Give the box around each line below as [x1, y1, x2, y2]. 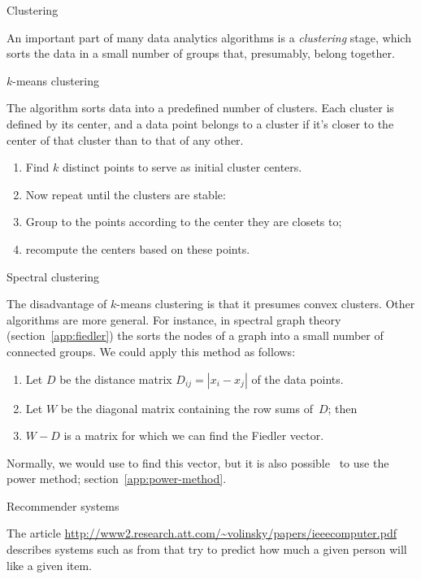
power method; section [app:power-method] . [7, 470, 227, 487]
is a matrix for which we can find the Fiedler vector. [63, 427, 324, 444]
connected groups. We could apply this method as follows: [7, 342, 296, 359]
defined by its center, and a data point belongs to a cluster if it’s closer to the [7, 115, 394, 132]
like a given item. [7, 556, 92, 573]
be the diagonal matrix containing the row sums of [60, 399, 313, 416]
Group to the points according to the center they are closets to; [25, 213, 342, 230]
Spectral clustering [7, 268, 100, 285]
